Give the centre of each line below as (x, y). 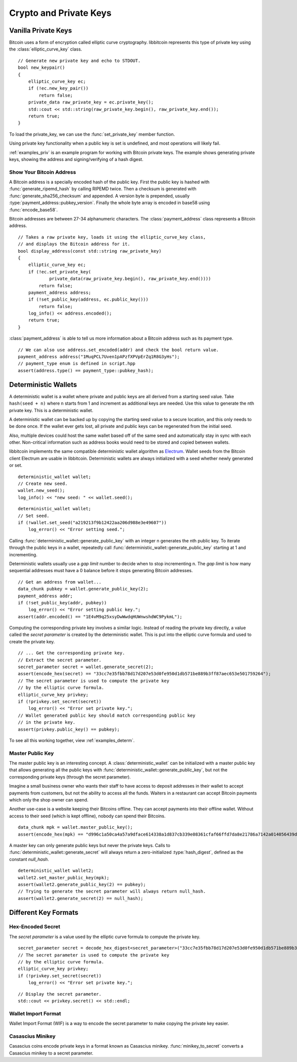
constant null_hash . (29, 859)
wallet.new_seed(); (42, 491)
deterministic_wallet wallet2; (56, 871)
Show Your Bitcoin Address (43, 172)
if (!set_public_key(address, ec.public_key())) (88, 299)
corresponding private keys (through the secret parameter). (70, 777)
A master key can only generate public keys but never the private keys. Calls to (90, 845)
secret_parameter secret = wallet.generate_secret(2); (86, 667)
